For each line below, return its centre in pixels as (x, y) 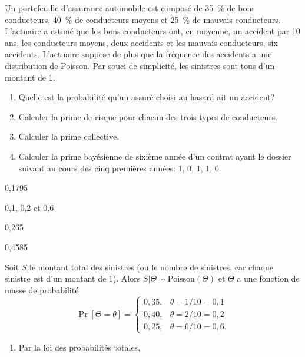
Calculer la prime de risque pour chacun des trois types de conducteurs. (148, 116)
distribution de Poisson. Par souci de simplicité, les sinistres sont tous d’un (140, 65)
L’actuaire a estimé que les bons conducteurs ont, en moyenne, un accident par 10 (152, 31)
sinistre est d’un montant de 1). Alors (73, 278)
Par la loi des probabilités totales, (79, 347)
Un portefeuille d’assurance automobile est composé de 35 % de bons (130, 8)
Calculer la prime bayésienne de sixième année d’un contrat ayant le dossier (155, 156)
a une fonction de (268, 278)
